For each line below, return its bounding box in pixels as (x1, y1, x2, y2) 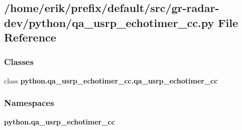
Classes (4, 55, 34, 68)
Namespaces (4, 96, 54, 109)
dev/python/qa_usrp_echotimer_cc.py (4, 14, 214, 30)
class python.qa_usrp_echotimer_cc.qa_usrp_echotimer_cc (4, 75, 218, 85)
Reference (4, 29, 56, 45)
